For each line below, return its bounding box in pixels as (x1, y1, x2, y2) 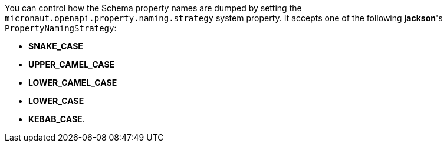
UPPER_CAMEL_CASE (28, 59, 115, 69)
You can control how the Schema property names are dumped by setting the (5, 3, 302, 13)
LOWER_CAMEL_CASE (28, 78, 117, 88)
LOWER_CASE (28, 96, 84, 106)
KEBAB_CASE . (28, 114, 85, 124)
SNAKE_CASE (28, 41, 83, 51)
